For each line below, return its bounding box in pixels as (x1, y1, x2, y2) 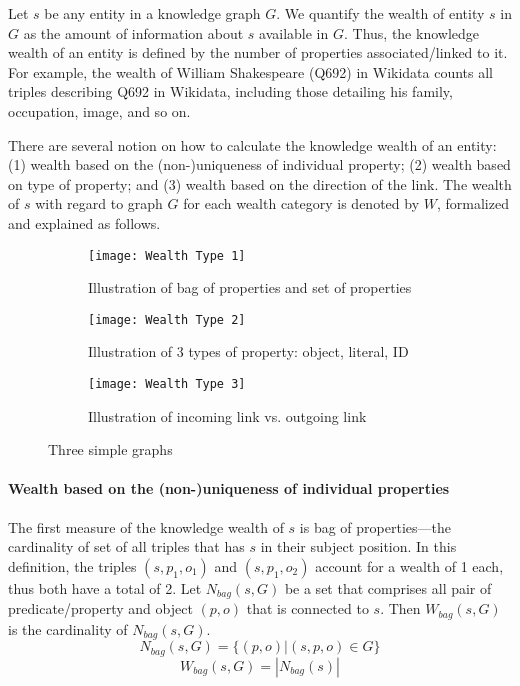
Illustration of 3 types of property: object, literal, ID (88, 341, 409, 362)
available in (259, 22, 329, 43)
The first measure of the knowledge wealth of (8, 516, 284, 537)
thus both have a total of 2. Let (8, 577, 202, 598)
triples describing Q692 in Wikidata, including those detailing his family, (8, 81, 453, 102)
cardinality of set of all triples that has (8, 536, 245, 557)
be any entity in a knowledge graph (44, 3, 261, 23)
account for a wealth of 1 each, (315, 555, 504, 576)
